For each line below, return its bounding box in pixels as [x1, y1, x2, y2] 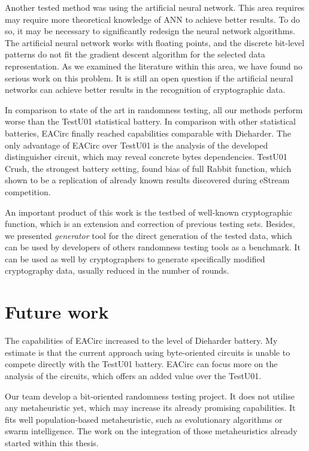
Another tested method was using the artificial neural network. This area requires [5, 1, 305, 13]
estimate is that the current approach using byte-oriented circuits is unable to [5, 346, 290, 358]
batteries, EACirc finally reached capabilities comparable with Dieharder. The [5, 126, 291, 139]
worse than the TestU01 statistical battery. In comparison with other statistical [5, 115, 296, 128]
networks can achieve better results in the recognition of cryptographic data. [5, 83, 286, 96]
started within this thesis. [5, 436, 99, 449]
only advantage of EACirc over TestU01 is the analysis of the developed [5, 138, 268, 151]
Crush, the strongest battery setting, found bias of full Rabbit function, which [5, 162, 292, 174]
